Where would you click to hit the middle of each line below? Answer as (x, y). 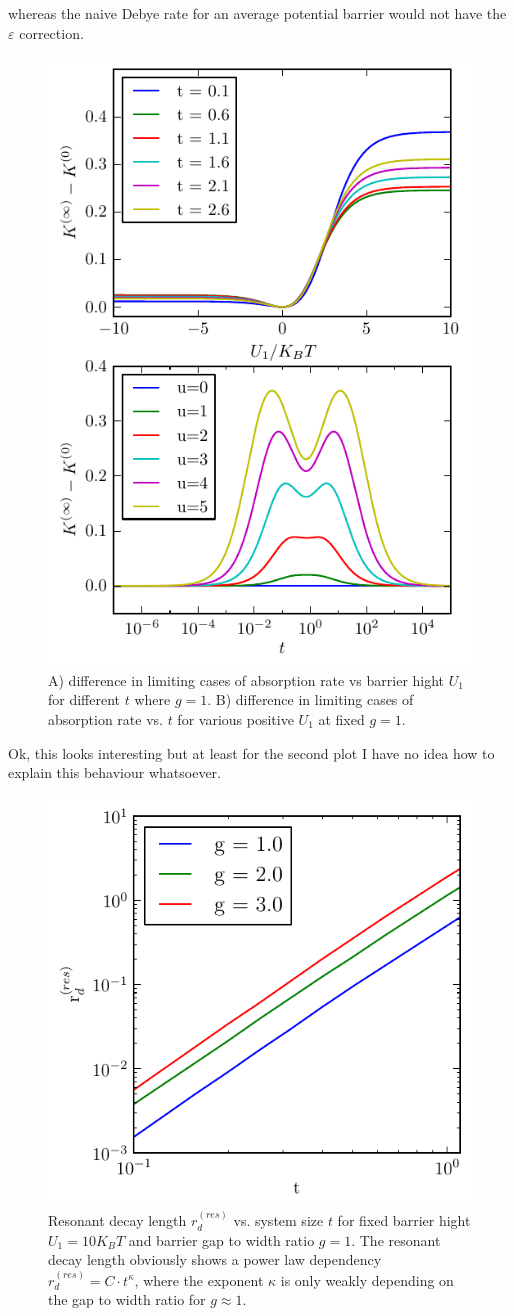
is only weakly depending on (367, 1279)
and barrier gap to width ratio (221, 1239)
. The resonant (396, 1239)
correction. (51, 32)
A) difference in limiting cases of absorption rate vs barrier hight (246, 679)
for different (84, 699)
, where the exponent (199, 1279)
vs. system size (278, 1220)
